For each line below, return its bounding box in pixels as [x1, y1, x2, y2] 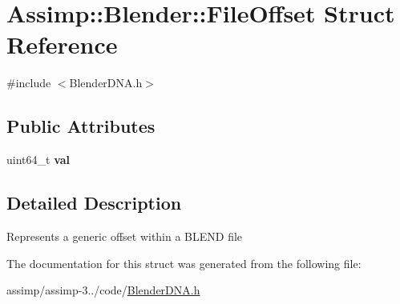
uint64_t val [6, 151, 71, 168]
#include [6, 74, 51, 91]
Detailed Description [6, 190, 182, 215]
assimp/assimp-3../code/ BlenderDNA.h [6, 282, 200, 298]
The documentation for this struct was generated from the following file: [6, 254, 362, 271]
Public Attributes [6, 114, 156, 138]
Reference [6, 28, 118, 61]
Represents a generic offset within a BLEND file [6, 227, 243, 244]
